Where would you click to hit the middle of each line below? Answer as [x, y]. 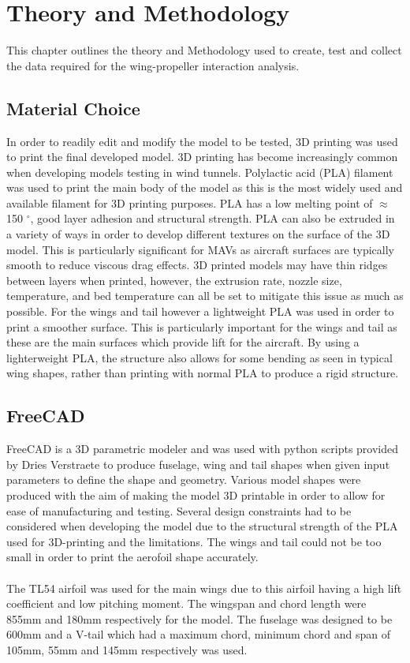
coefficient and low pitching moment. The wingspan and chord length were [186, 603]
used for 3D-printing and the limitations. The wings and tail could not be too [194, 541]
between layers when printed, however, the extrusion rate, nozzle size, [174, 280]
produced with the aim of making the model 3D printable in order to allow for [196, 495]
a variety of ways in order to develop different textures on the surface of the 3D [198, 234]
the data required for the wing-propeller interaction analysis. [153, 65]
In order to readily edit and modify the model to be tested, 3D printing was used [202, 141]
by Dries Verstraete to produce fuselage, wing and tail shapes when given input [198, 464]
